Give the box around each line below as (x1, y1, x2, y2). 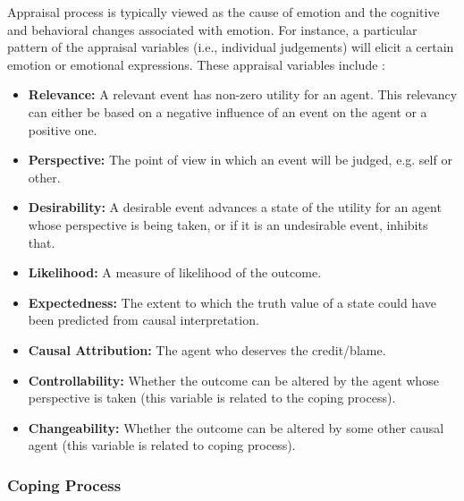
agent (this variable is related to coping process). (28, 436, 296, 454)
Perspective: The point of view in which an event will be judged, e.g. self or (28, 150, 452, 169)
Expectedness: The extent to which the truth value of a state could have (28, 293, 436, 311)
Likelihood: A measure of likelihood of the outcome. (28, 263, 322, 282)
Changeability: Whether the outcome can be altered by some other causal (28, 418, 444, 437)
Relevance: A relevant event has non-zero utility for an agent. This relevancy (28, 85, 458, 104)
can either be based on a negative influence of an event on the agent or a (28, 102, 427, 121)
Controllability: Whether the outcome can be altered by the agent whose (28, 370, 439, 389)
